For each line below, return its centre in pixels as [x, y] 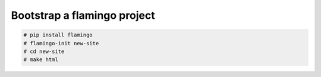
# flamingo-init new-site [61, 43]
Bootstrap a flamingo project [83, 15]
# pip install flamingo [58, 35]
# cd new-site [44, 51]
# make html [41, 60]
